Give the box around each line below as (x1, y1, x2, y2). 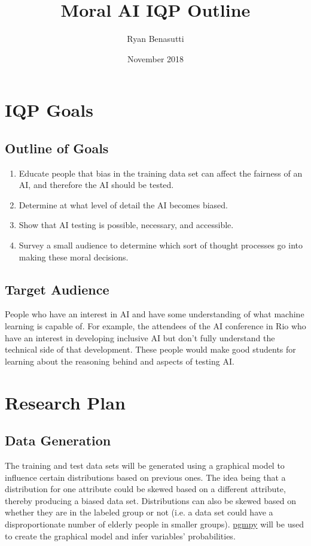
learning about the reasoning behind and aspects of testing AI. (5, 354, 234, 367)
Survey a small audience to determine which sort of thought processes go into (19, 239, 303, 251)
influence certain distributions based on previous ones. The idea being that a (5, 471, 286, 483)
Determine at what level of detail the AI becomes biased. (19, 198, 228, 211)
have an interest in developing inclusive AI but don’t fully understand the (5, 331, 275, 344)
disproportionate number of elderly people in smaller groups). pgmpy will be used (5, 517, 304, 530)
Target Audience (5, 280, 109, 298)
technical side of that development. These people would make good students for (5, 343, 296, 356)
